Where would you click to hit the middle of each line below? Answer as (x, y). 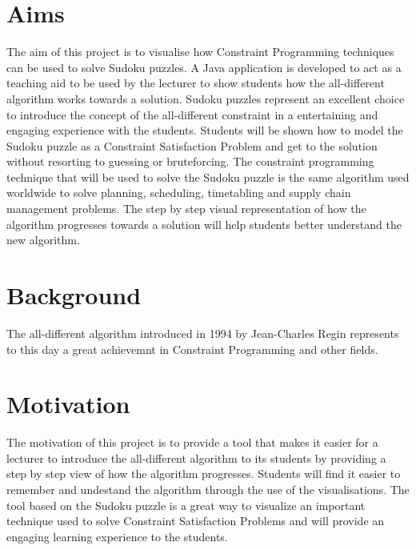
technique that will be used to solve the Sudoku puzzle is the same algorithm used (208, 177)
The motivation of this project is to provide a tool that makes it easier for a (192, 442)
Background (74, 295)
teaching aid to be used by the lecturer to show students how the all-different (196, 83)
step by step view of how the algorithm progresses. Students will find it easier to (204, 474)
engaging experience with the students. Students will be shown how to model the (205, 130)
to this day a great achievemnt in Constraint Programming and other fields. (192, 349)
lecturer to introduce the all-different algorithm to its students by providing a (196, 458)
